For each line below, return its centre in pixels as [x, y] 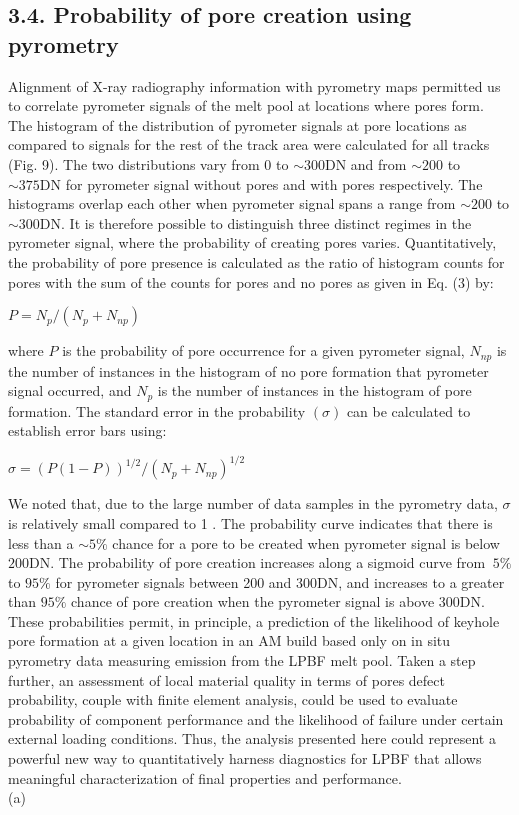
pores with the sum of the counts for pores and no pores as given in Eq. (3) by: [251, 281]
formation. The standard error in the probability [157, 410]
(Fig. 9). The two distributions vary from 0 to [148, 163]
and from [378, 163]
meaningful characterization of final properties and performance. [205, 777]
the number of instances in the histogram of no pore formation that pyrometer [248, 370]
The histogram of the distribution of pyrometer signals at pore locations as [237, 124]
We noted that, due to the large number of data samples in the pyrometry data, [253, 503]
